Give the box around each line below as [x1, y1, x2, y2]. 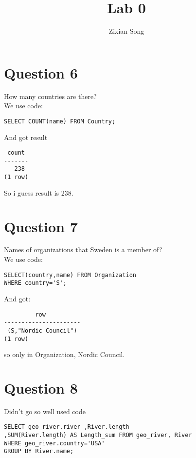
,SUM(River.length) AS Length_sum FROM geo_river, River [4, 432, 192, 439]
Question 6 [4, 62, 78, 82]
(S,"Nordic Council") [7, 327, 77, 334]
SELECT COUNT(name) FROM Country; [4, 118, 116, 125]
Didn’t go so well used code [4, 406, 86, 416]
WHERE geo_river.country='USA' [4, 439, 105, 447]
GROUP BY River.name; [4, 448, 74, 455]
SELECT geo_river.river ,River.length [4, 423, 129, 431]
